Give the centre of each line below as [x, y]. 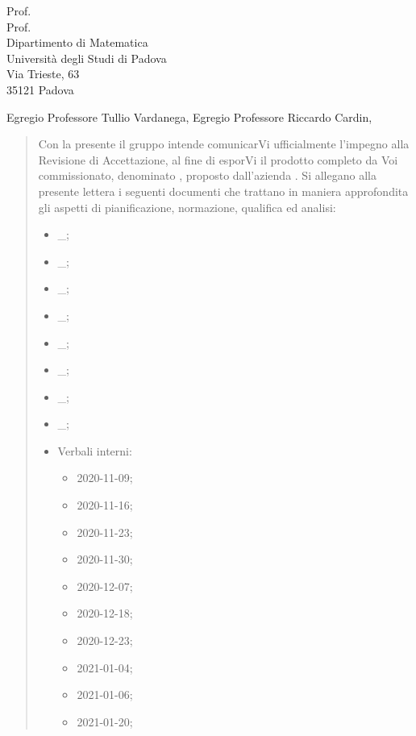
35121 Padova [40, 89]
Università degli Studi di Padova [87, 58]
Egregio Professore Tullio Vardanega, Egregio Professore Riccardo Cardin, [189, 116]
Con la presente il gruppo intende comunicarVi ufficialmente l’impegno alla [224, 144]
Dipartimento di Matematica [77, 42]
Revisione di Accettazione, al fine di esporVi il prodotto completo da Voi [218, 159]
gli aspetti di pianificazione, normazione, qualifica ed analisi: [187, 207]
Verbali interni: [95, 450]
